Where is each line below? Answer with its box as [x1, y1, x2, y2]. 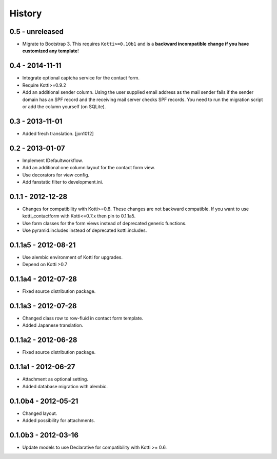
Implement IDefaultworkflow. [22, 157, 83, 164]
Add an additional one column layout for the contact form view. [22, 165, 155, 171]
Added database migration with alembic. [22, 383, 108, 389]
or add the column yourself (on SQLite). [22, 103, 106, 110]
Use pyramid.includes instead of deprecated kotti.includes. [22, 227, 147, 233]
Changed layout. [22, 410, 57, 416]
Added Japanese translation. [22, 322, 84, 328]
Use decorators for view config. [22, 172, 90, 178]
